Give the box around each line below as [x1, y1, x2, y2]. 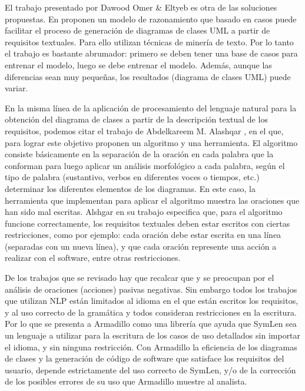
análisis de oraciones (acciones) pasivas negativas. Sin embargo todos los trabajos [5, 283, 297, 295]
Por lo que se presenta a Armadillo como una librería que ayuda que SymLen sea [5, 317, 297, 330]
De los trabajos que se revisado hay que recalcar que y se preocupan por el [5, 271, 274, 284]
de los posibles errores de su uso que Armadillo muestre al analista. [5, 375, 247, 387]
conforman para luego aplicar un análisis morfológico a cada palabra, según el [5, 159, 285, 171]
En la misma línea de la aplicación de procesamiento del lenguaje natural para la [5, 101, 297, 114]
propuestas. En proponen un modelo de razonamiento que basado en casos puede [5, 12, 297, 25]
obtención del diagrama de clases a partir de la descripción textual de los [5, 113, 268, 125]
